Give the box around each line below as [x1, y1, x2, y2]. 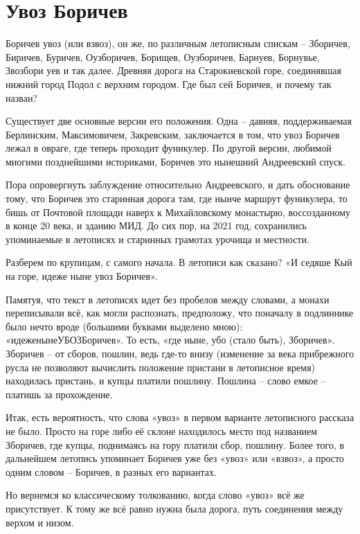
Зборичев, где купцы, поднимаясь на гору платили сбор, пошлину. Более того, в [6, 437, 345, 452]
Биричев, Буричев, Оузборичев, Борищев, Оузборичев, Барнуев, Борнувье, [6, 49, 320, 64]
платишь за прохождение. [6, 386, 113, 401]
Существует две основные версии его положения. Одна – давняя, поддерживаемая [6, 114, 352, 128]
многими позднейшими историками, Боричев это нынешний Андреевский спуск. [6, 154, 345, 168]
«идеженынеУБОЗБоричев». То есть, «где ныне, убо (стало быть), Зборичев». [6, 332, 335, 347]
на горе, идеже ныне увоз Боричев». [6, 269, 158, 283]
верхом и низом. [6, 515, 74, 529]
